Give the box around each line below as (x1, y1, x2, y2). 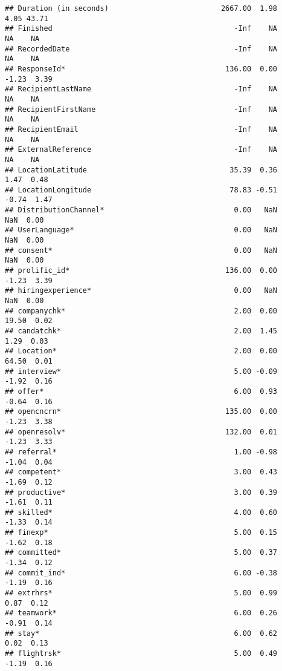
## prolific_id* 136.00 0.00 (5, 266, 278, 275)
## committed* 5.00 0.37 (5, 548, 278, 557)
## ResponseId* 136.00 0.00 (5, 64, 278, 73)
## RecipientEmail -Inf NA (5, 125, 278, 134)
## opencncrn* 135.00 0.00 (5, 407, 278, 416)
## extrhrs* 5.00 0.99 (5, 589, 278, 598)
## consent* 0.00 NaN (5, 246, 278, 255)
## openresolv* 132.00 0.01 (5, 427, 278, 436)
